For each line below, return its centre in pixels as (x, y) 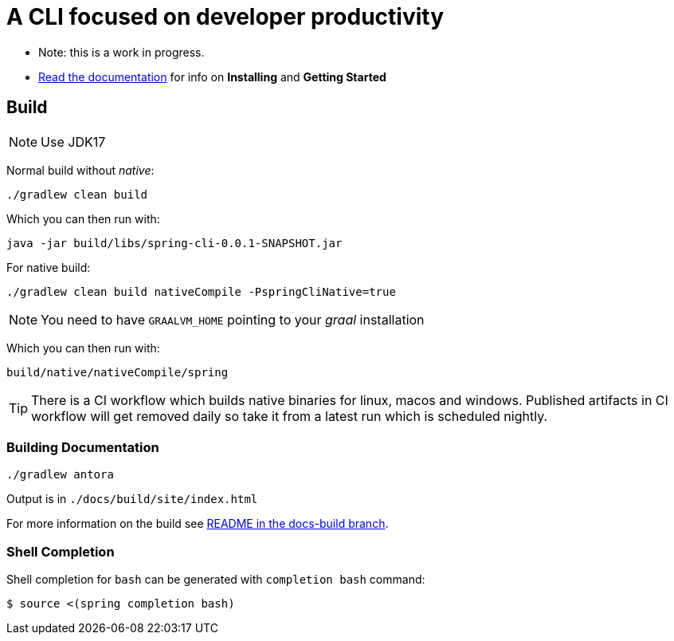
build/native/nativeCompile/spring (118, 372)
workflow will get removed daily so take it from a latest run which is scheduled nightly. (290, 416)
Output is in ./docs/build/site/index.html (132, 499)
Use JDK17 (73, 142)
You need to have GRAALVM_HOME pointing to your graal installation (233, 319)
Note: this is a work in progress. (121, 52)
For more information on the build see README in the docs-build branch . (198, 524)
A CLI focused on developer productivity (225, 17)
